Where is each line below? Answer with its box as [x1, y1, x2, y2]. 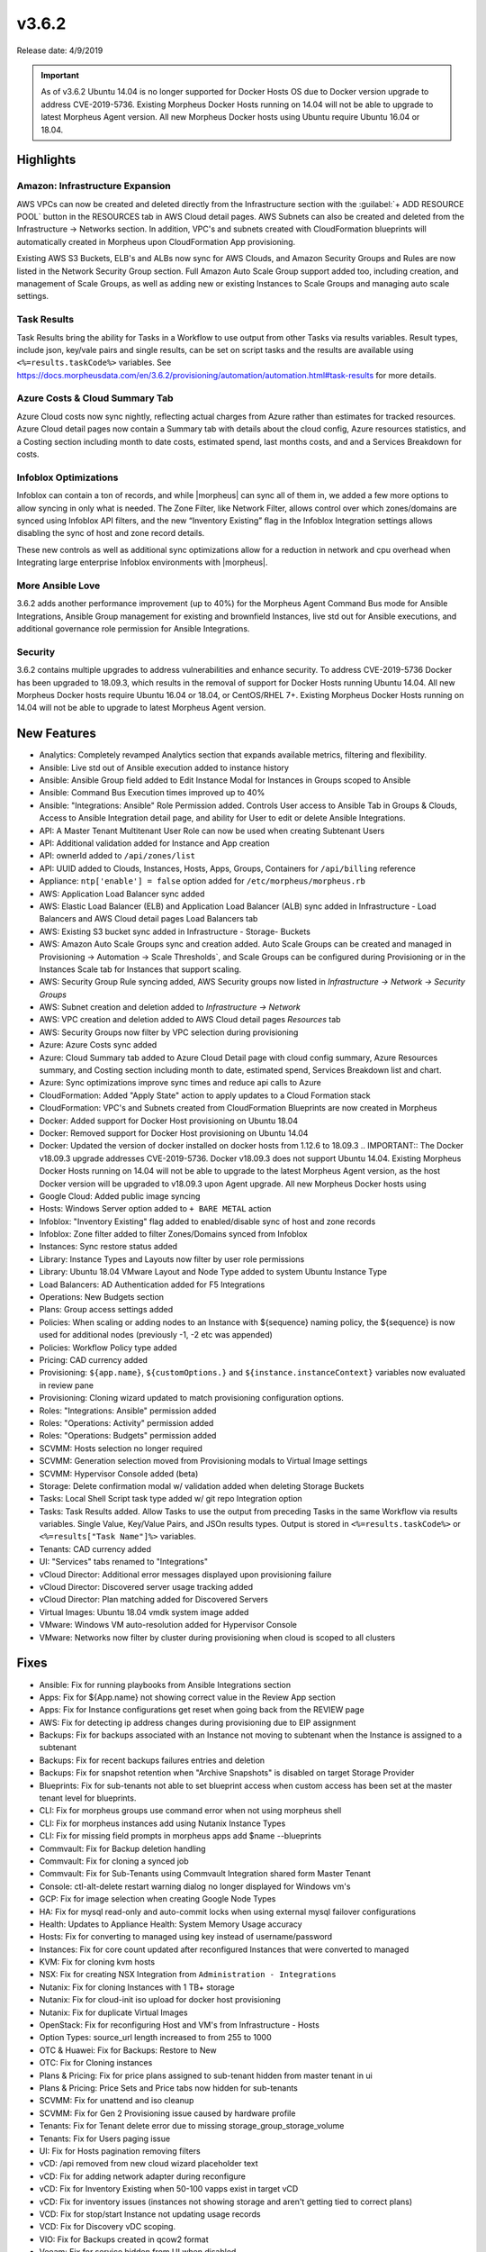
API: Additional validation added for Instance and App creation [39, 838, 270, 849]
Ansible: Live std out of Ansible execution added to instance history [39, 762, 290, 773]
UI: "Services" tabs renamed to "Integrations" [39, 1557, 209, 1567]
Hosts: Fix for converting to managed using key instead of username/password [39, 1931, 333, 1942]
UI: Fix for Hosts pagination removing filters [39, 2145, 202, 2157]
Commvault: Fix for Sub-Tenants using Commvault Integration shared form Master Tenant [39, 1868, 371, 1879]
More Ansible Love [16, 579, 101, 592]
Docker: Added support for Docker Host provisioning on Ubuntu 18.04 [39, 1115, 299, 1126]
